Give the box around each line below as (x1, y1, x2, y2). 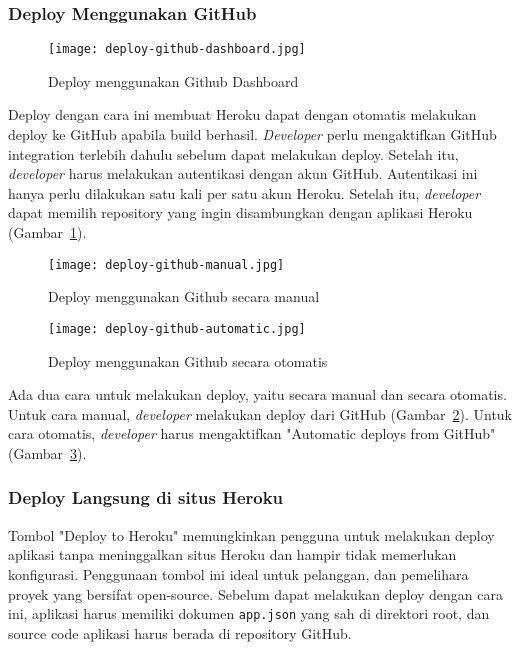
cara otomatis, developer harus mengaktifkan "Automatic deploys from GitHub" (8, 423, 496, 444)
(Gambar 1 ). (8, 222, 87, 243)
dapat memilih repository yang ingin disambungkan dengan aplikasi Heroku (8, 202, 473, 223)
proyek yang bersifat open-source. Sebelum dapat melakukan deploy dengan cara (8, 583, 504, 604)
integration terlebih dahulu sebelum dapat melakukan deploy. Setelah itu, (8, 143, 459, 164)
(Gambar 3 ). (8, 442, 87, 463)
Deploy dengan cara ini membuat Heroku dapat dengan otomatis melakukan (8, 104, 477, 125)
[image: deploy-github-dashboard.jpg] (48, 42, 306, 57)
